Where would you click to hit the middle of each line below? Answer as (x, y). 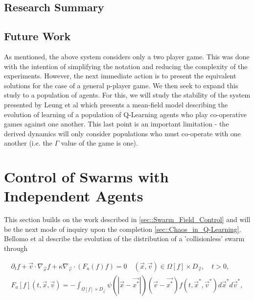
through (16, 248)
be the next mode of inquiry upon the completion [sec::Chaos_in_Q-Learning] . (123, 229)
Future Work (37, 36)
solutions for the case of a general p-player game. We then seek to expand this (121, 85)
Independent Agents (74, 196)
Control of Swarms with (86, 177)
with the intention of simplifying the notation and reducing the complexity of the (126, 66)
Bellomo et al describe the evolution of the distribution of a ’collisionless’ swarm (124, 238)
